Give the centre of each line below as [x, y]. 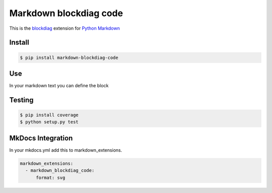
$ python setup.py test [49, 122]
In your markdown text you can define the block [59, 86]
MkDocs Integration [41, 138]
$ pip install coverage [49, 115]
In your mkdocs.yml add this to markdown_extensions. [66, 150]
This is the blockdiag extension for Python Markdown [65, 28]
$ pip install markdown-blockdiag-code [69, 57]
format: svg [51, 177]
